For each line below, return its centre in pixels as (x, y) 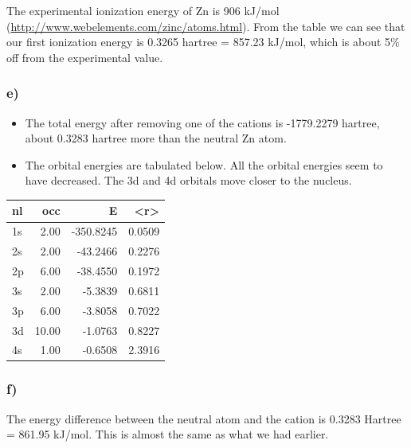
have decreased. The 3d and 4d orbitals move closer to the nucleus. (188, 180)
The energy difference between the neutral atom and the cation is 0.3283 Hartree (204, 418)
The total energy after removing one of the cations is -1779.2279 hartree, (202, 122)
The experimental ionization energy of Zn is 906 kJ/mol (143, 10)
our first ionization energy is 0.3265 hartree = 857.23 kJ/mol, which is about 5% (203, 42)
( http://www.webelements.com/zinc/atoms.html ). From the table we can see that (206, 26)
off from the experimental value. (85, 57)
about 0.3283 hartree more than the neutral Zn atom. (156, 138)
